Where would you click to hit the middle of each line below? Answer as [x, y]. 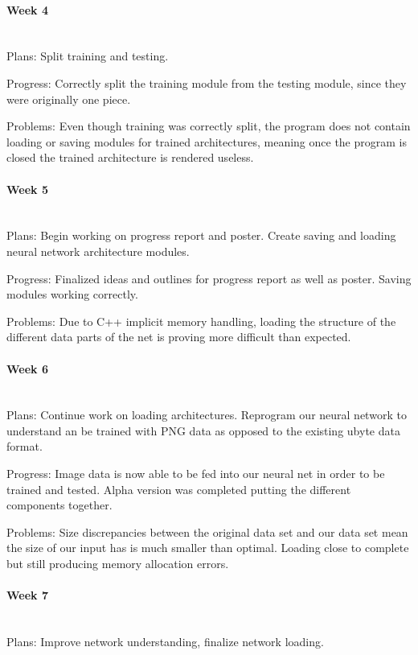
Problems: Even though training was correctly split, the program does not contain [209, 126]
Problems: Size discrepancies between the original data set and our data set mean [207, 531]
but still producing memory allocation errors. [118, 564]
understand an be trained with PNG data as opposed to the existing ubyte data [203, 430]
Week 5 [27, 189]
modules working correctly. [72, 294]
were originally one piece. [69, 99]
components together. [59, 505]
